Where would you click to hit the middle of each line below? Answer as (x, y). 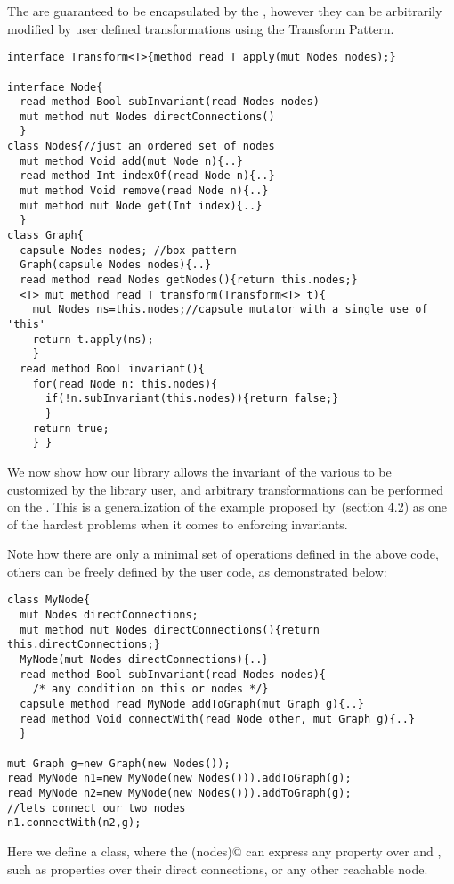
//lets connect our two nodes (97, 808)
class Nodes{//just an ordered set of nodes (141, 147)
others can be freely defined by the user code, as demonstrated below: (197, 571)
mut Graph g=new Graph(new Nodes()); (119, 763)
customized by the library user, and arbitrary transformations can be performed (225, 489)
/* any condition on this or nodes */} (150, 689)
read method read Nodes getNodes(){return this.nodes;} (189, 280)
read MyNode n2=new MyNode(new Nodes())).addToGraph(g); (179, 793)
